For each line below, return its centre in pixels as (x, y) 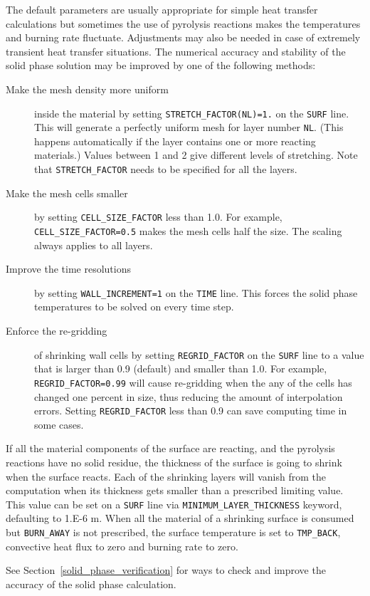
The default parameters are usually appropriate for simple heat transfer (162, 9)
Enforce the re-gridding (57, 331)
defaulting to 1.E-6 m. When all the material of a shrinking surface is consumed (180, 518)
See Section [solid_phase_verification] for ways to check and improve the (166, 570)
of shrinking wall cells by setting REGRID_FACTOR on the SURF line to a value (199, 354)
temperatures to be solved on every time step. (134, 307)
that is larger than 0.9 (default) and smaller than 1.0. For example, (181, 368)
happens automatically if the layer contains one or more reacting (175, 141)
